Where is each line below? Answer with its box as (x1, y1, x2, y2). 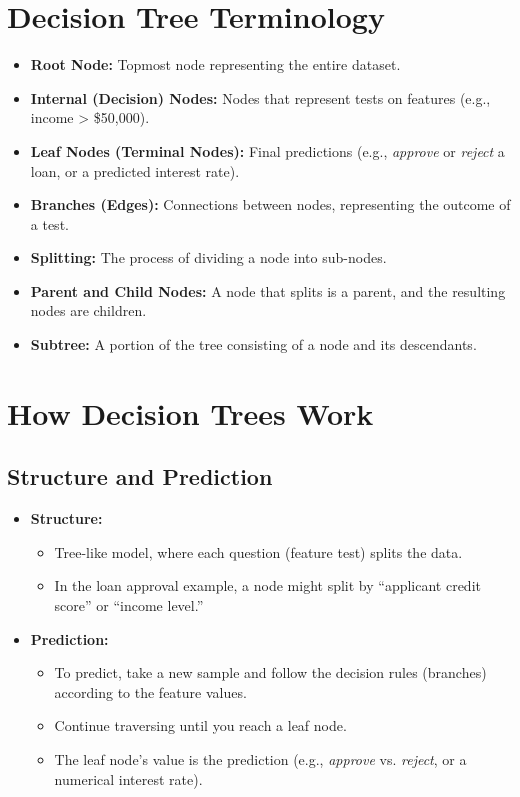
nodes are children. (30, 300, 147, 321)
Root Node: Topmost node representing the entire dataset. (30, 54, 401, 75)
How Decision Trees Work (7, 392, 374, 433)
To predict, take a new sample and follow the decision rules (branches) (54, 662, 487, 683)
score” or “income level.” (54, 595, 204, 616)
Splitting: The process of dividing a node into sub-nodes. (30, 247, 387, 268)
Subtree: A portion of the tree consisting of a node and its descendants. (30, 334, 477, 355)
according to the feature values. (54, 681, 247, 702)
